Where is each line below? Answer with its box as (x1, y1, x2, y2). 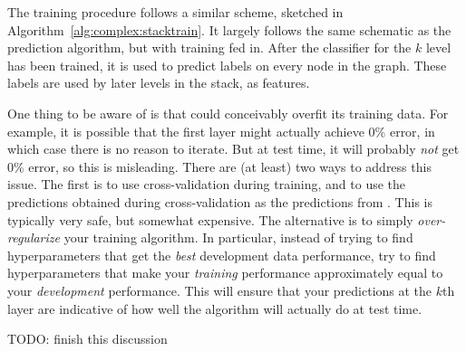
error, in (389, 121, 435, 140)
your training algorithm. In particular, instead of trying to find (63, 228, 413, 247)
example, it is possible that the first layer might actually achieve (7, 121, 364, 140)
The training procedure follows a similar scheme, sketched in (7, 3, 344, 21)
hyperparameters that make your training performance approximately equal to (7, 263, 443, 282)
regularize (7, 228, 60, 247)
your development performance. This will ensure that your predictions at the (7, 280, 432, 299)
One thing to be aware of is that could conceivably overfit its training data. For (7, 103, 449, 122)
